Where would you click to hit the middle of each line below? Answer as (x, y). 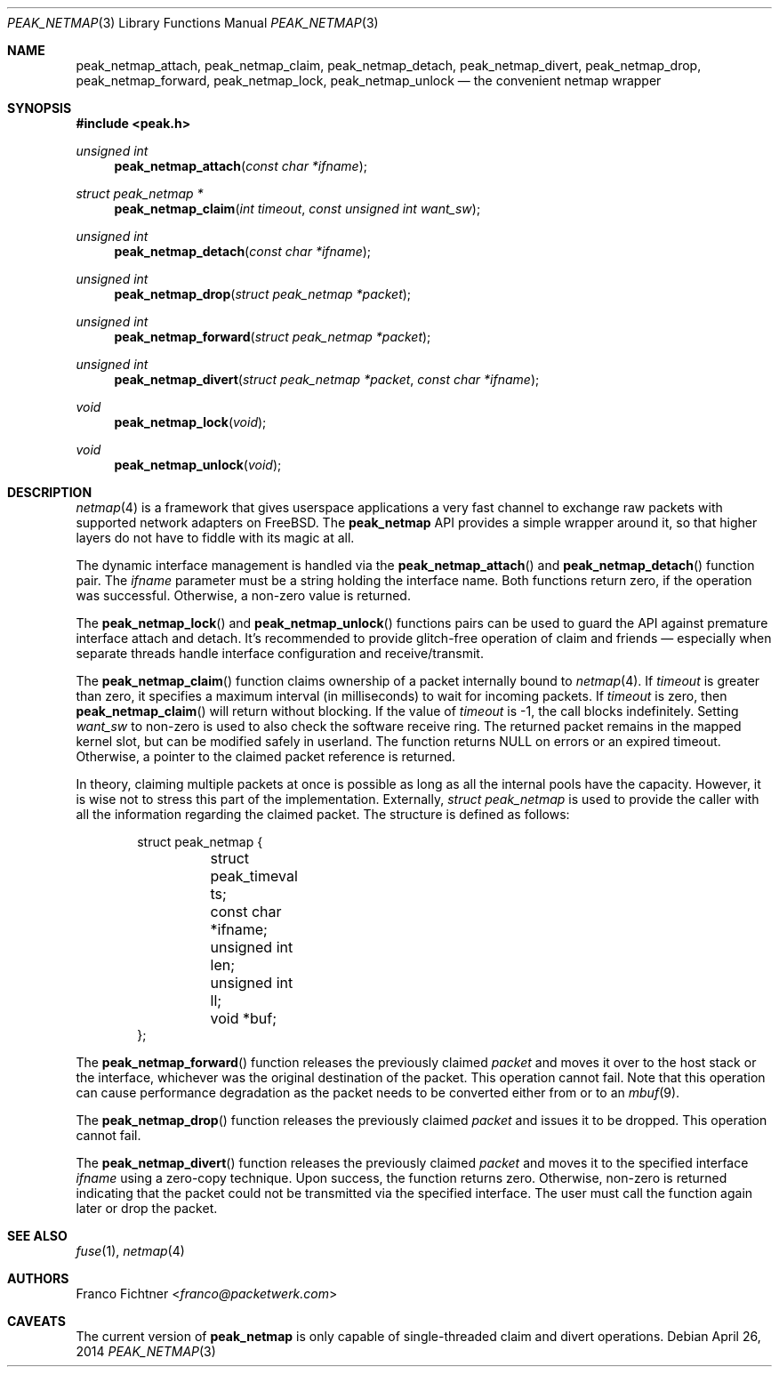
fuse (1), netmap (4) (130, 1251)
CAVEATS (36, 1321)
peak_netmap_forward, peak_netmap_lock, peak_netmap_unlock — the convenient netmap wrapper (369, 80)
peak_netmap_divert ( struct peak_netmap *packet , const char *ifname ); (327, 379)
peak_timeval (254, 876)
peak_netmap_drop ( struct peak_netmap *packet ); (263, 294)
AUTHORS (38, 1278)
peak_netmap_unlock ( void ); (198, 465)
